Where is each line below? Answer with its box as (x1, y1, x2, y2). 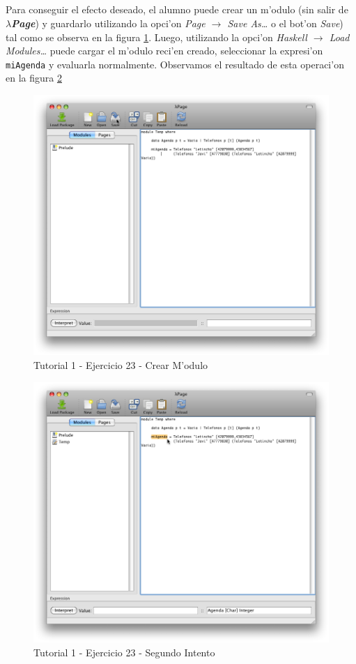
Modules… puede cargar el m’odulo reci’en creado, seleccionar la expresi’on (6, 43, 323, 58)
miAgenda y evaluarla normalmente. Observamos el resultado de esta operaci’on (6, 56, 344, 71)
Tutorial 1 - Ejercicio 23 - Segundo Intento (33, 644, 215, 659)
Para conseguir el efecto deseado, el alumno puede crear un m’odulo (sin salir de (6, 2, 348, 17)
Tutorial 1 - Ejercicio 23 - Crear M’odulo (33, 358, 208, 372)
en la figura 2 (6, 70, 62, 85)
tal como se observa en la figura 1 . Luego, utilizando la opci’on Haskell (6, 29, 307, 44)
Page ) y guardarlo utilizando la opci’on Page (11, 15, 206, 30)
